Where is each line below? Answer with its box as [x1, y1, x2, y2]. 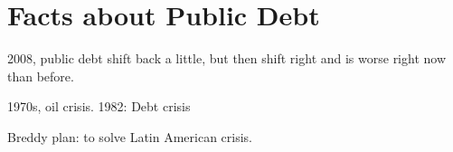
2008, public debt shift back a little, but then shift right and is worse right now [7, 49, 447, 68]
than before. [7, 66, 74, 85]
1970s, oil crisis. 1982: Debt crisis [7, 97, 191, 116]
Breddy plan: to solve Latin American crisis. [7, 127, 253, 146]
